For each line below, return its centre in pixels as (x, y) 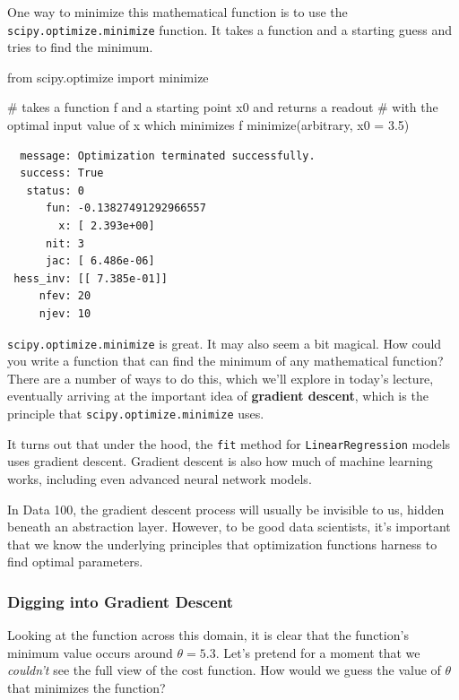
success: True (62, 173)
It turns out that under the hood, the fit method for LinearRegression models (229, 443)
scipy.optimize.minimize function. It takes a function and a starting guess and (229, 29)
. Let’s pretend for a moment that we (318, 652)
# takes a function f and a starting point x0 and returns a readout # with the (223, 107)
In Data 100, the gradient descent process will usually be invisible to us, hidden (226, 509)
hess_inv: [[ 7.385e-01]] (91, 278)
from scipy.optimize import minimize (108, 77)
